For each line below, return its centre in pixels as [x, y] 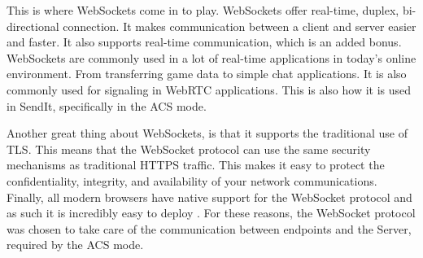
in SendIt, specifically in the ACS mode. [107, 105]
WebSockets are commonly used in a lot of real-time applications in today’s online [211, 57]
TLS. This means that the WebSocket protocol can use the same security [189, 149]
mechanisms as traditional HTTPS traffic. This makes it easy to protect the [196, 165]
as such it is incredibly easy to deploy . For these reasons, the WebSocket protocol [211, 213]
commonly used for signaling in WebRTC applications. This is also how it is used [209, 89]
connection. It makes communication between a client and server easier [240, 26]
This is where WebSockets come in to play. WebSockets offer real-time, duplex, [203, 10]
